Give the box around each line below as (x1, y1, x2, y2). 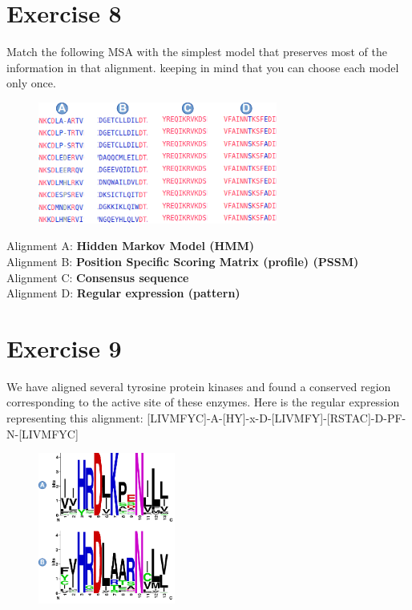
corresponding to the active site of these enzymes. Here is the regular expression (6, 394, 400, 410)
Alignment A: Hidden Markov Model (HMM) (6, 237, 255, 254)
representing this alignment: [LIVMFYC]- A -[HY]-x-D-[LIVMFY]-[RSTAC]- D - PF (6, 410, 402, 426)
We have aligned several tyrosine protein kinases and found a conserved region (6, 378, 391, 394)
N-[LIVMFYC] (6, 425, 79, 442)
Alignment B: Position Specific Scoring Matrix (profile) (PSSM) (6, 252, 359, 269)
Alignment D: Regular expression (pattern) (6, 285, 240, 301)
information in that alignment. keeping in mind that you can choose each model (6, 59, 399, 75)
